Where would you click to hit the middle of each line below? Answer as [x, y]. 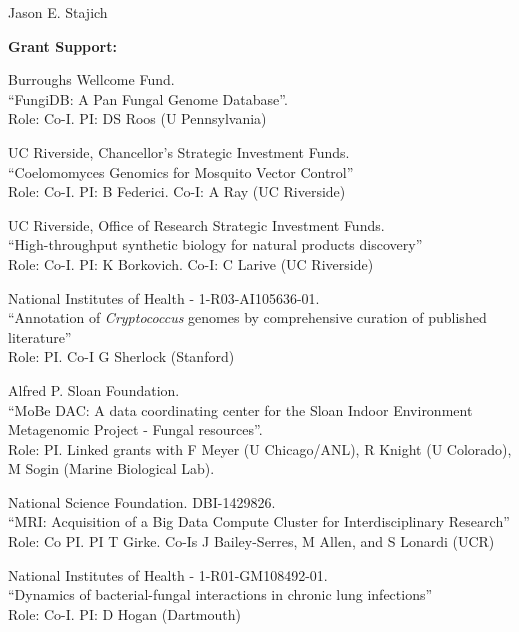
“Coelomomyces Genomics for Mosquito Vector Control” [181, 171]
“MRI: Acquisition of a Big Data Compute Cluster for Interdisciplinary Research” [259, 521]
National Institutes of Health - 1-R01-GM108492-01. [168, 574]
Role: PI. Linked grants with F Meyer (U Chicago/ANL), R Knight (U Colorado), [260, 448]
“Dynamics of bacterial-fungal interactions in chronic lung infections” [220, 594]
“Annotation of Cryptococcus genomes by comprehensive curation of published [247, 317]
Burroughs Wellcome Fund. [91, 79]
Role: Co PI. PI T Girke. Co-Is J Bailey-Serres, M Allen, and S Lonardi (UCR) [251, 541]
